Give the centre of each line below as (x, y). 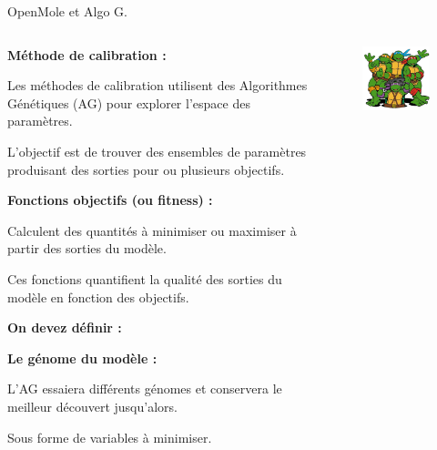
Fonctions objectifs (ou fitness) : (110, 200)
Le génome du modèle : (82, 358)
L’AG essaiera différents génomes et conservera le (145, 389)
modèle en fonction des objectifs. (98, 297)
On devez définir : (65, 327)
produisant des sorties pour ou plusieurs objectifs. (146, 169)
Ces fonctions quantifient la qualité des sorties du (145, 278)
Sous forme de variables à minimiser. (110, 437)
